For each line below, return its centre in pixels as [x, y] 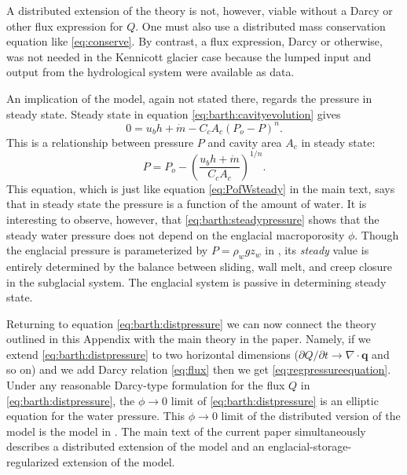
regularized [33, 462]
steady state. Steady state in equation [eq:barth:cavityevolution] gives [174, 113]
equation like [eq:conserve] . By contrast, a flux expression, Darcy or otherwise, [194, 41]
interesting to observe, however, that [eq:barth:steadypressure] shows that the [193, 219]
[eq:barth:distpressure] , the [71, 400]
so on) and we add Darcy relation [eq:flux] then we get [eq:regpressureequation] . [199, 369]
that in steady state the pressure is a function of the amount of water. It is [187, 204]
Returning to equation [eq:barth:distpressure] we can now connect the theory [191, 323]
